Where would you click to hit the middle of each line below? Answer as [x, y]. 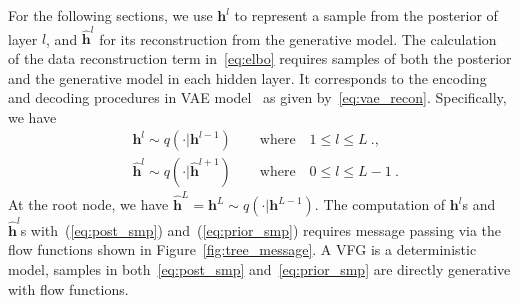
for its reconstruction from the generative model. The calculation [298, 38]
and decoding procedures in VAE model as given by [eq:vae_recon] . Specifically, [257, 97]
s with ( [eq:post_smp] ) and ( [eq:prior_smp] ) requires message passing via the [261, 229]
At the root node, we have [88, 204]
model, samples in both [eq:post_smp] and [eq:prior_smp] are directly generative [259, 268]
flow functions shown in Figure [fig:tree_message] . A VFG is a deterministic [242, 249]
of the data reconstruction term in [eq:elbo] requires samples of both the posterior [260, 57]
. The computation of [380, 204]
